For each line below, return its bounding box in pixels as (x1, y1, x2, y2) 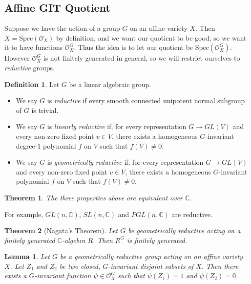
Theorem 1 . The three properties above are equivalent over (4, 192, 183, 202)
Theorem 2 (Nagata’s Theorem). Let (4, 225, 118, 236)
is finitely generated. (126, 235, 187, 245)
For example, (4, 209, 43, 219)
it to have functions (4, 42, 63, 52)
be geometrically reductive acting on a (128, 225, 241, 236)
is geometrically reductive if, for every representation (47, 157, 204, 167)
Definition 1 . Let (4, 79, 60, 89)
